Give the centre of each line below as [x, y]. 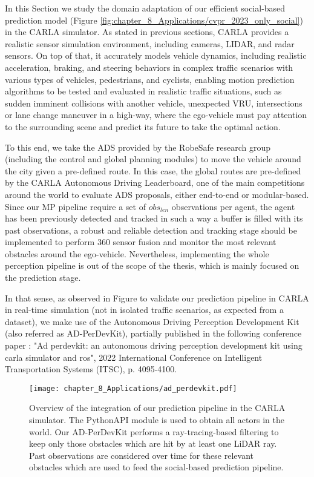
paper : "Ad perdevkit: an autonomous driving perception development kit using [154, 345]
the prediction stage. [43, 278]
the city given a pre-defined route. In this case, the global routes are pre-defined [153, 170]
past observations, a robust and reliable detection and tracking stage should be [151, 230]
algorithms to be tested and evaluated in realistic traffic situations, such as [143, 91]
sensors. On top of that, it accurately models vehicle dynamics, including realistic [156, 55]
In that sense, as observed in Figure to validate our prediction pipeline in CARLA [157, 298]
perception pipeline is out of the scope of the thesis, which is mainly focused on [152, 265]
